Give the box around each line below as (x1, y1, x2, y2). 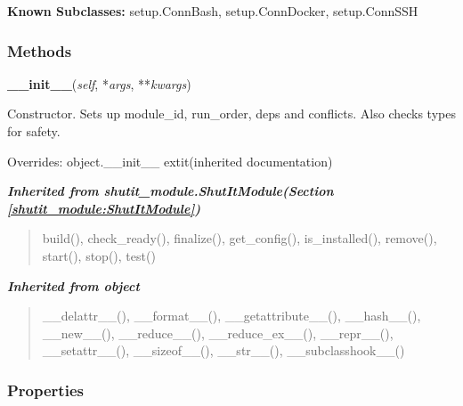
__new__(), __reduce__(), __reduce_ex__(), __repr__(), (42, 323, 394, 342)
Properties (7, 378, 84, 401)
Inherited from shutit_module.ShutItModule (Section (7, 182, 334, 200)
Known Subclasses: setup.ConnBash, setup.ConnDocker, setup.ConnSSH (7, 2, 418, 20)
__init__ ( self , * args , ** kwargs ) (7, 74, 191, 93)
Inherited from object (7, 276, 140, 295)
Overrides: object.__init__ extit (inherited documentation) (7, 151, 333, 170)
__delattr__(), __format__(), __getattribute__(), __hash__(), (42, 306, 421, 325)
